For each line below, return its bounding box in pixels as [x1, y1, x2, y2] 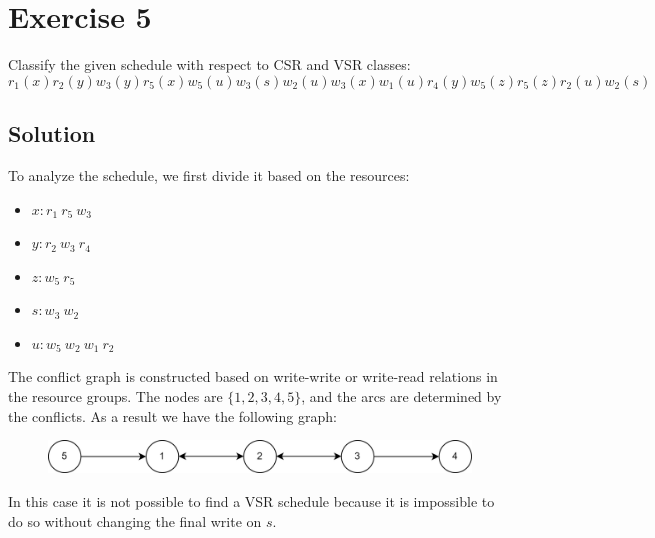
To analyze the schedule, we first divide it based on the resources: [8, 164, 410, 185]
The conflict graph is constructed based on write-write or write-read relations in [8, 366, 498, 387]
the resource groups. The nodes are [8, 386, 223, 407]
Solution [8, 118, 96, 149]
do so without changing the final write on [8, 510, 262, 531]
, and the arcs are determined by [301, 386, 502, 407]
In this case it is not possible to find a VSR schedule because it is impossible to [8, 490, 495, 511]
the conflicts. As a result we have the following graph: [8, 405, 337, 426]
